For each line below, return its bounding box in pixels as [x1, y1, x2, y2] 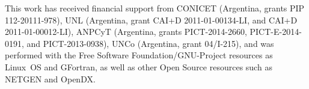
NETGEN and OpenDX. [5, 72, 96, 85]
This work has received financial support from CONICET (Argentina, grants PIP [5, 2, 305, 14]
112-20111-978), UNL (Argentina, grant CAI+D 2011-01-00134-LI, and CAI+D [5, 13, 298, 26]
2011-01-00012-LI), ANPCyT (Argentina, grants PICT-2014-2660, [5, 25, 247, 38]
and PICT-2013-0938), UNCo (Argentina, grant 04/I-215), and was [26, 37, 274, 49]
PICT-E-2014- [249, 25, 302, 38]
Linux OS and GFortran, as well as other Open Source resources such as [5, 60, 272, 73]
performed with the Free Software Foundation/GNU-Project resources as [5, 49, 273, 61]
